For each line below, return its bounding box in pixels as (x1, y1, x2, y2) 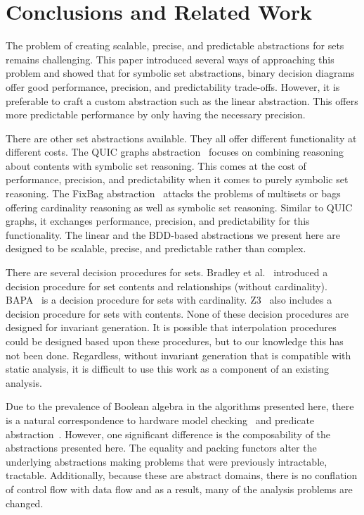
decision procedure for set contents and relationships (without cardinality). (6, 278, 327, 293)
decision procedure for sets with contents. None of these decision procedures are (6, 306, 349, 321)
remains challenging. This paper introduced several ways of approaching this (6, 51, 334, 66)
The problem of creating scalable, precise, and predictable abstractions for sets (6, 38, 344, 53)
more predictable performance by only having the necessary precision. (6, 107, 306, 122)
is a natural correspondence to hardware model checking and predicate (6, 412, 315, 427)
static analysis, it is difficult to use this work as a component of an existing (6, 361, 329, 376)
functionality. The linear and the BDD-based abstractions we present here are (6, 227, 340, 242)
